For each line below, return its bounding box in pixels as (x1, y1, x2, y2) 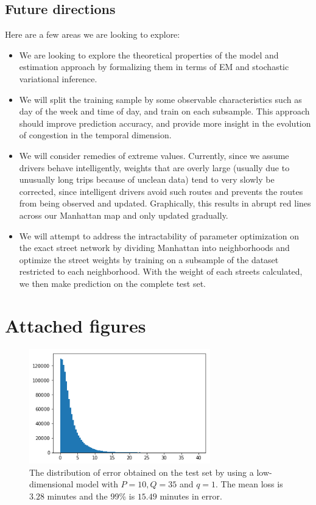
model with (76, 478, 118, 490)
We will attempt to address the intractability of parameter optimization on (19, 229, 300, 242)
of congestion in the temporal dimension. (19, 129, 172, 141)
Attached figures (5, 313, 146, 337)
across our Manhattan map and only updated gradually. (19, 208, 228, 221)
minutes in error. (160, 489, 222, 502)
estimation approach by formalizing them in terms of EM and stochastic (19, 60, 289, 73)
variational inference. (19, 72, 97, 85)
